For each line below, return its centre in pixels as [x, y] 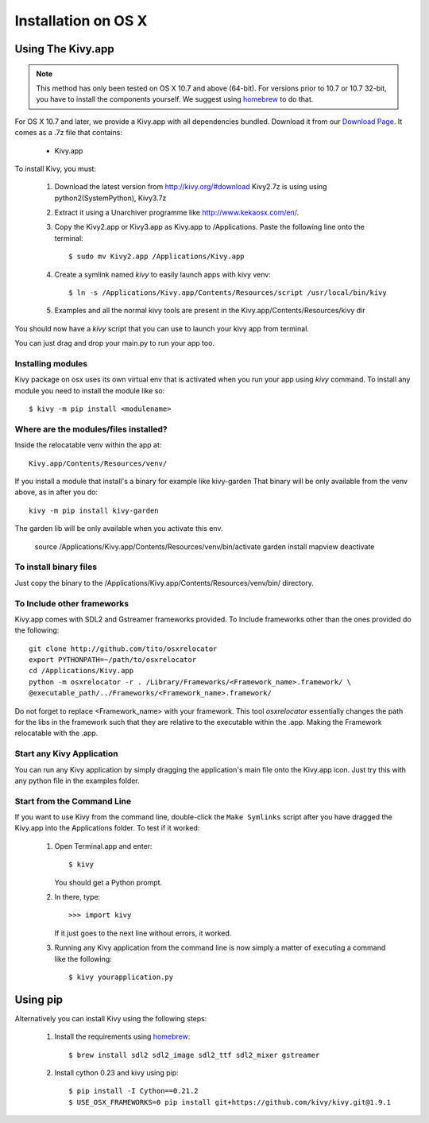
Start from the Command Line [73, 801]
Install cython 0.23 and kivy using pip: [116, 1073]
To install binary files [56, 567]
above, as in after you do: [56, 492]
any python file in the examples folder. [77, 780]
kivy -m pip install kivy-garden [94, 510]
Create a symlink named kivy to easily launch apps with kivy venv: [163, 274]
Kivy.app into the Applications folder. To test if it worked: [107, 828]
